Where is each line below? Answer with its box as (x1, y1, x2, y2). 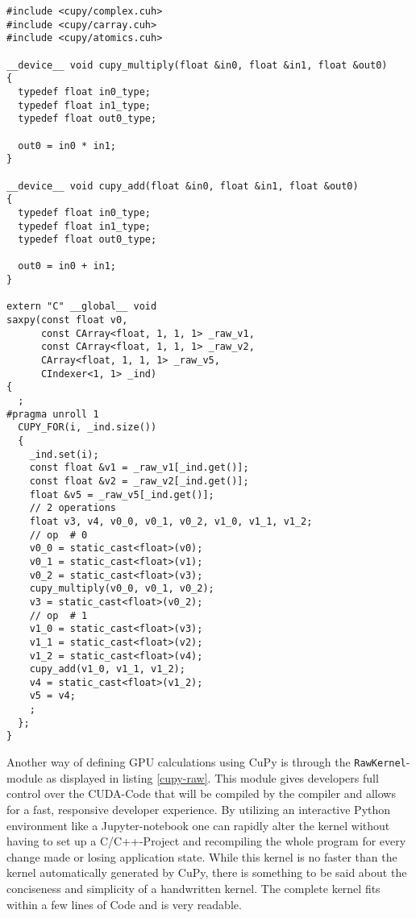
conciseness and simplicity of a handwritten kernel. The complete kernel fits (6, 879, 381, 896)
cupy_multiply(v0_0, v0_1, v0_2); (29, 583, 214, 595)
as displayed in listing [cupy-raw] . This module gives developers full (46, 769, 379, 786)
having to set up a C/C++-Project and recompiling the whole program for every (6, 833, 406, 849)
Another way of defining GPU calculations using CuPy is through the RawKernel (6, 754, 406, 771)
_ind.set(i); (29, 448, 99, 460)
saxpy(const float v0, (6, 314, 128, 326)
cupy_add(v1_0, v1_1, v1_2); (29, 663, 185, 675)
